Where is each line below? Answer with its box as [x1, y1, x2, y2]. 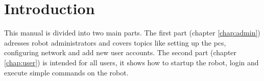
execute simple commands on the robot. [4, 67, 129, 77]
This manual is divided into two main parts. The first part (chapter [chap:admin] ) [4, 27, 260, 38]
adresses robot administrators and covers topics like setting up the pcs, [4, 37, 226, 48]
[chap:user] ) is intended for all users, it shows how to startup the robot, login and [4, 57, 259, 67]
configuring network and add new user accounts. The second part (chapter [4, 47, 237, 58]
